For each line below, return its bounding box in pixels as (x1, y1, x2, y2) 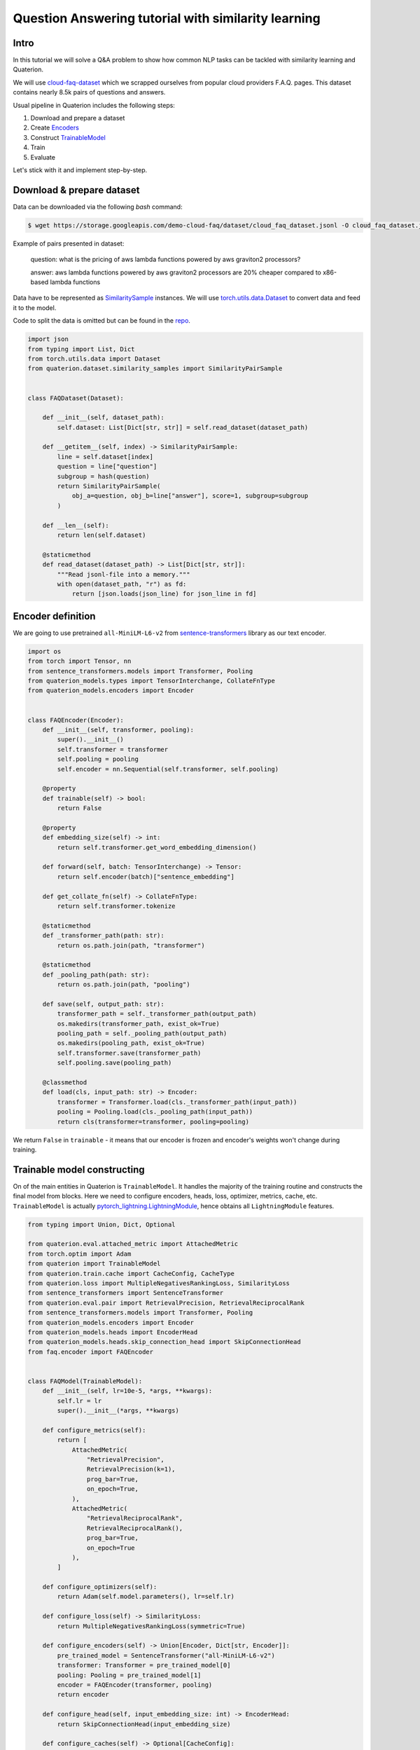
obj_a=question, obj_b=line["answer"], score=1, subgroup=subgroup (71, 492, 309, 500)
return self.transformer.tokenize (57, 902, 176, 910)
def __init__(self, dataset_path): (42, 414, 164, 421)
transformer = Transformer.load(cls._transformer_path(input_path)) (57, 1098, 297, 1106)
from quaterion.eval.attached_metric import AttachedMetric (27, 1240, 239, 1248)
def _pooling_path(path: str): (42, 970, 150, 979)
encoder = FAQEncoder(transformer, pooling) (57, 1681, 213, 1688)
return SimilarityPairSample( (57, 482, 161, 490)
